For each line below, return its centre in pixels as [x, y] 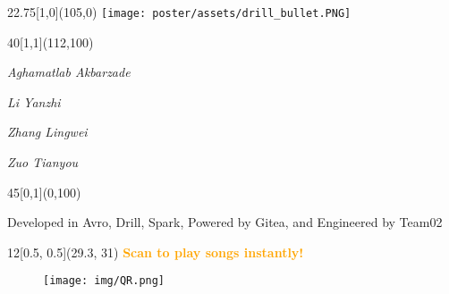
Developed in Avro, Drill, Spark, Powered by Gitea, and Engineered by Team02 [225, 222]
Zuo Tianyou [43, 162]
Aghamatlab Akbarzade [69, 72]
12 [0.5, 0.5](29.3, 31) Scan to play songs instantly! [156, 252]
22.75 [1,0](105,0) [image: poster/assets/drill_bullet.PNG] [179, 12]
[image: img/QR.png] [104, 281]
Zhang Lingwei [47, 132]
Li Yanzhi [34, 101]
